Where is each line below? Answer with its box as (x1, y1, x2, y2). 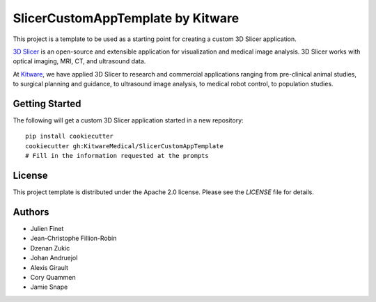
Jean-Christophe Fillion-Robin (30, 234, 117, 243)
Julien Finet (30, 225, 64, 232)
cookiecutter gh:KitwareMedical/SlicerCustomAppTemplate (25, 142, 224, 150)
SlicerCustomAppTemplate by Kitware (13, 10, 240, 26)
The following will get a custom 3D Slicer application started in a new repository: (13, 116, 244, 125)
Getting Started (13, 97, 81, 109)
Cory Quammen (30, 273, 76, 281)
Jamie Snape (30, 283, 68, 292)
